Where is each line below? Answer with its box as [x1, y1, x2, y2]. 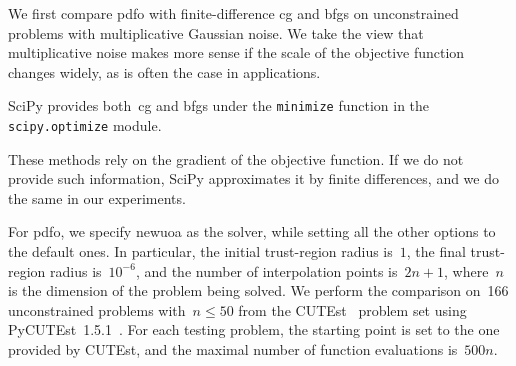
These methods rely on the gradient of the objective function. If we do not [8, 148, 464, 169]
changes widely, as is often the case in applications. [8, 61, 321, 82]
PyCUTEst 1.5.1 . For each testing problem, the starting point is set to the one [8, 319, 500, 340]
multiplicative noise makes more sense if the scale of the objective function [8, 42, 465, 63]
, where [444, 260, 489, 281]
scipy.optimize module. [8, 115, 162, 136]
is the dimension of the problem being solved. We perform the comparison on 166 [8, 280, 509, 301]
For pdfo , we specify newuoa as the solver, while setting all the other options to [8, 221, 496, 242]
